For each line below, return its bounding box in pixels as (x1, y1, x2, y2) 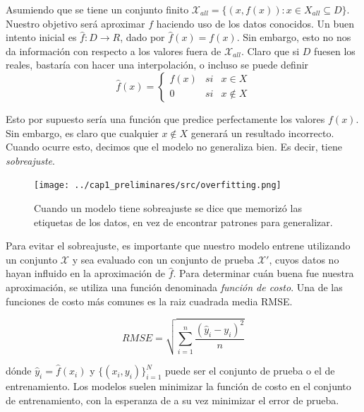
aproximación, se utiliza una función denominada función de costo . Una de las (6, 279, 343, 294)
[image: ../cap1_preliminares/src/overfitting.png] (34, 180, 281, 191)
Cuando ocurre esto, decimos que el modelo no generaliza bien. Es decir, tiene (6, 139, 342, 154)
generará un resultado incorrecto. (190, 125, 334, 140)
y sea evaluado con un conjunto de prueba (72, 252, 255, 266)
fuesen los (314, 43, 356, 58)
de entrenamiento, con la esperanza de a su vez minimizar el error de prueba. (6, 392, 339, 407)
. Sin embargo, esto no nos (236, 30, 351, 45)
